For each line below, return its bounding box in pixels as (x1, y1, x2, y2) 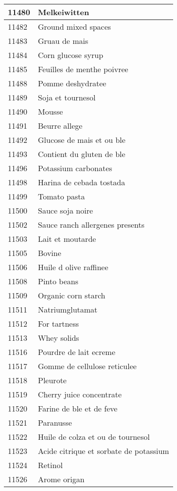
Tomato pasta (38, 191, 85, 202)
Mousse (38, 106, 63, 117)
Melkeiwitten (38, 6, 89, 18)
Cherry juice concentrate (38, 389, 122, 400)
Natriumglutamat (38, 304, 98, 315)
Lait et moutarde (38, 233, 96, 244)
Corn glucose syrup (38, 49, 104, 60)
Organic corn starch (38, 290, 106, 301)
